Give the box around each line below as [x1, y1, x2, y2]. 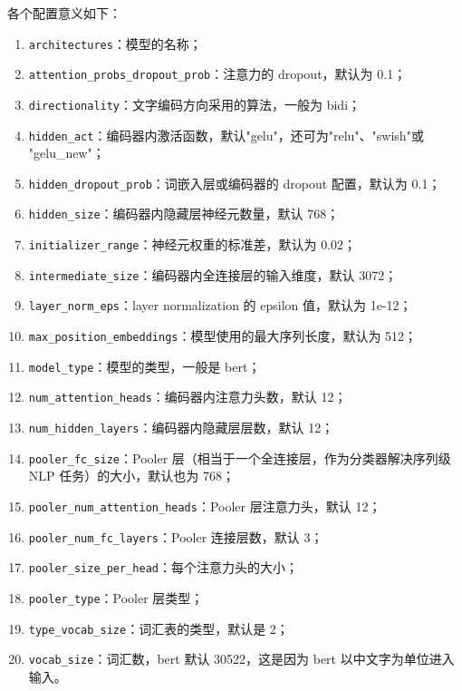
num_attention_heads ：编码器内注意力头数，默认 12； [28, 387, 347, 406]
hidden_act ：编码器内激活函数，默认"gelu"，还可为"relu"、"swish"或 [28, 125, 424, 144]
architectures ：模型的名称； [28, 34, 202, 53]
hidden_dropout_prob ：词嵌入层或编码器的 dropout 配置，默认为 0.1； [28, 173, 441, 192]
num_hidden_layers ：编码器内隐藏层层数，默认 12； [28, 418, 334, 437]
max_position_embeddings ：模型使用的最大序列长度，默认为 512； [28, 326, 418, 345]
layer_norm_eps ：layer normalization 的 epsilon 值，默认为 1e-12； [28, 296, 412, 315]
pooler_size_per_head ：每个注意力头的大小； [28, 558, 298, 577]
